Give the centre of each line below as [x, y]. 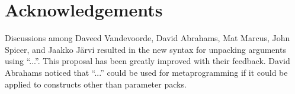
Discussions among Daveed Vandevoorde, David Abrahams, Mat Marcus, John [147, 38]
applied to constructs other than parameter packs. [96, 84]
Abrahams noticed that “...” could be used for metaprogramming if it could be [146, 72]
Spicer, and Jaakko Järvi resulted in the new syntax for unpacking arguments [145, 49]
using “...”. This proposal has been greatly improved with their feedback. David [147, 61]
